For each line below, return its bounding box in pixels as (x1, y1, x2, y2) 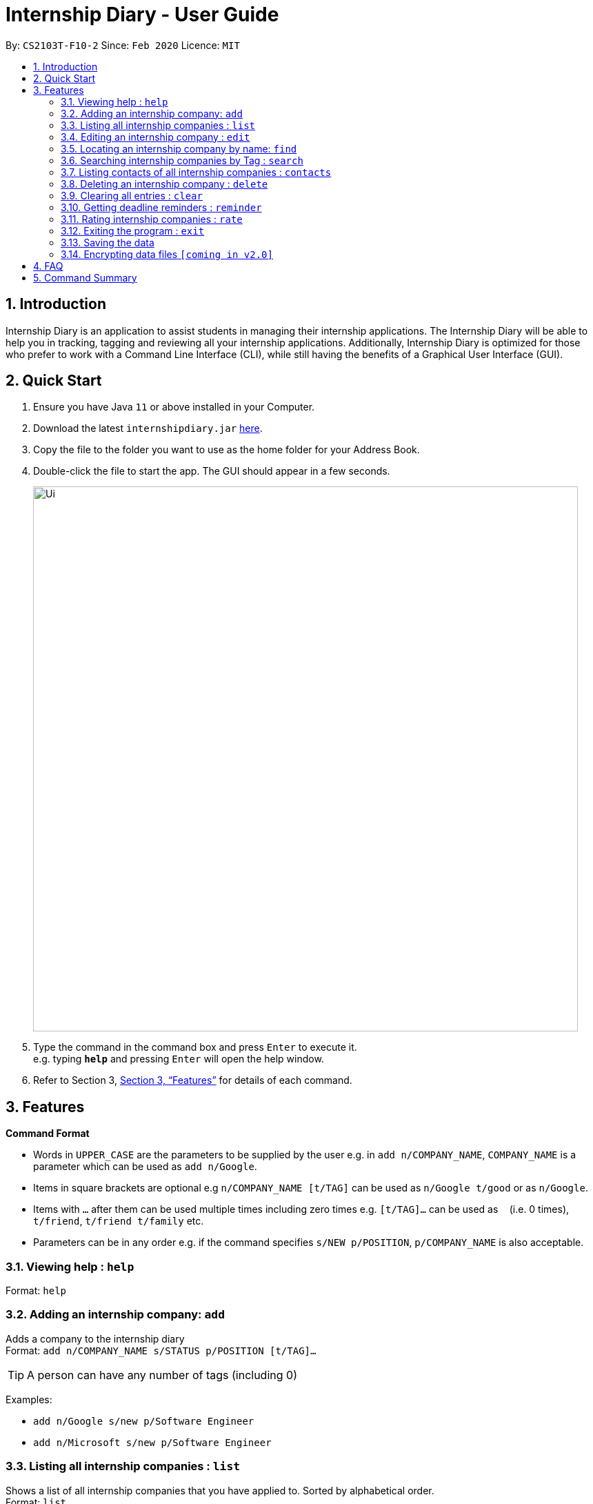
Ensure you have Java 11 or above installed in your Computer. (33, 401, 315, 413)
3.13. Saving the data (61, 236, 154, 248)
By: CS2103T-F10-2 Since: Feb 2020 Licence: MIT (6, 39, 240, 51)
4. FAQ (33, 259, 63, 272)
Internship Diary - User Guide (6, 3, 279, 26)
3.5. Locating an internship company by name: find (61, 142, 297, 155)
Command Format (6, 1127, 90, 1140)
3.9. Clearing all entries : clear (61, 189, 203, 201)
